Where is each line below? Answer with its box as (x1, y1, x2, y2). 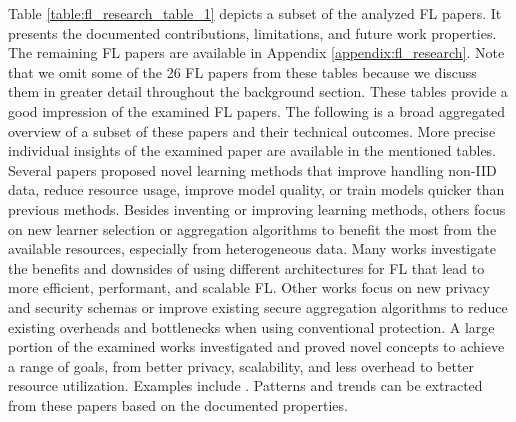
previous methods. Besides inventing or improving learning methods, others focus (8, 198, 506, 219)
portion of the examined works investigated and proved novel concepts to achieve (8, 336, 505, 357)
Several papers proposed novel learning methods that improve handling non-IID (8, 159, 497, 180)
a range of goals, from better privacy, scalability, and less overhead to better (8, 355, 475, 376)
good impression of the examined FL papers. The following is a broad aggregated (8, 100, 506, 121)
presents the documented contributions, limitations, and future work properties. (8, 22, 497, 43)
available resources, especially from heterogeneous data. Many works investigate (8, 238, 496, 259)
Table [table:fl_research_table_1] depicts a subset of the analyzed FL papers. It (8, 3, 502, 23)
